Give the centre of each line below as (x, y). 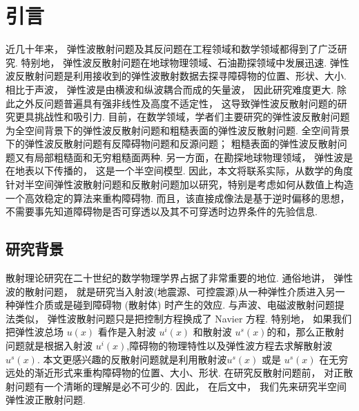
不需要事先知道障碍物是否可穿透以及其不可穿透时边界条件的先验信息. (162, 211)
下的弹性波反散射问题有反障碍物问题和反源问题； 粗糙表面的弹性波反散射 (172, 144)
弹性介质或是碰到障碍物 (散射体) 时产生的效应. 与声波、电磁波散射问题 (175, 305)
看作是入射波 (127, 332)
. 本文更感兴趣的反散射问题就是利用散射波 (132, 359)
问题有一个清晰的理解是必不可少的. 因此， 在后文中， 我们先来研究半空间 (181, 386)
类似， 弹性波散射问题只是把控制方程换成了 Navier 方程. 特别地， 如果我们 (183, 318)
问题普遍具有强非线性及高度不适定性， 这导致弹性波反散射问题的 (191, 103)
